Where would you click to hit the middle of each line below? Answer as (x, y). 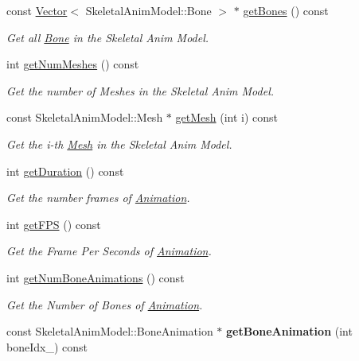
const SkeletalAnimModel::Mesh (85, 117)
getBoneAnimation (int (289, 331)
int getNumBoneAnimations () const (96, 277)
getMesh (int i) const (227, 117)
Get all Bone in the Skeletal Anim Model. (108, 37)
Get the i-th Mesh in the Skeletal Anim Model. (119, 144)
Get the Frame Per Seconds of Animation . (109, 251)
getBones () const (286, 10)
